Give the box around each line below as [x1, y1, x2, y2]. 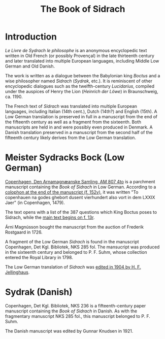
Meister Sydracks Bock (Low [5, 152, 125, 163]
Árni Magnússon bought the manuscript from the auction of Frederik [5, 224, 144, 230]
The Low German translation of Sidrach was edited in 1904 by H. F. [5, 264, 141, 270]
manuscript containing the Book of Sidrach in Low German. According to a [5, 184, 156, 190]
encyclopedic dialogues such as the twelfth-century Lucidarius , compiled [5, 83, 155, 89]
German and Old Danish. [5, 63, 55, 69]
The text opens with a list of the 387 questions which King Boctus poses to [5, 209, 157, 215]
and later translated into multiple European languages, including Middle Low [5, 58, 159, 64]
